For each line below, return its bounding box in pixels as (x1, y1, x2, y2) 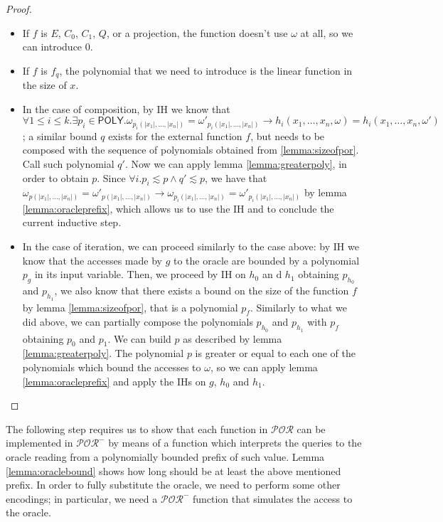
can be (297, 421, 326, 436)
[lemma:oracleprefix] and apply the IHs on (22, 373, 206, 388)
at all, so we (300, 25, 353, 40)
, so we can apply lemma (210, 359, 318, 374)
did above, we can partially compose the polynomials (22, 314, 253, 329)
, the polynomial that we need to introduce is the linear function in (59, 63, 353, 78)
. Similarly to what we (250, 299, 348, 314)
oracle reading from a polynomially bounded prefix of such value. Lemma (6, 449, 325, 464)
